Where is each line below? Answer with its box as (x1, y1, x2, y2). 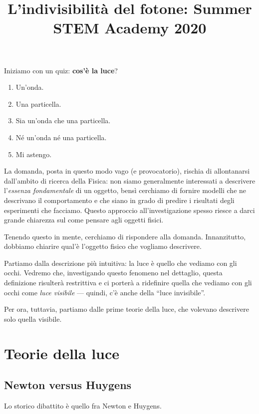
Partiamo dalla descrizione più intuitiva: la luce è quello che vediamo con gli (4, 257, 237, 268)
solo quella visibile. (4, 313, 62, 324)
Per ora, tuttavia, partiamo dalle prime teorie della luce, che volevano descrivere (4, 304, 249, 314)
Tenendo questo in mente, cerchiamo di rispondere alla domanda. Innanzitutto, (4, 231, 246, 241)
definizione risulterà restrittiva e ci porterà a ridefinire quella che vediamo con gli (4, 277, 252, 288)
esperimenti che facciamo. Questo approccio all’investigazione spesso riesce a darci (4, 205, 255, 215)
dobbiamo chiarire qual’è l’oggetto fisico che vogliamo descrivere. (4, 241, 202, 251)
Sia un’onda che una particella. (15, 115, 111, 126)
